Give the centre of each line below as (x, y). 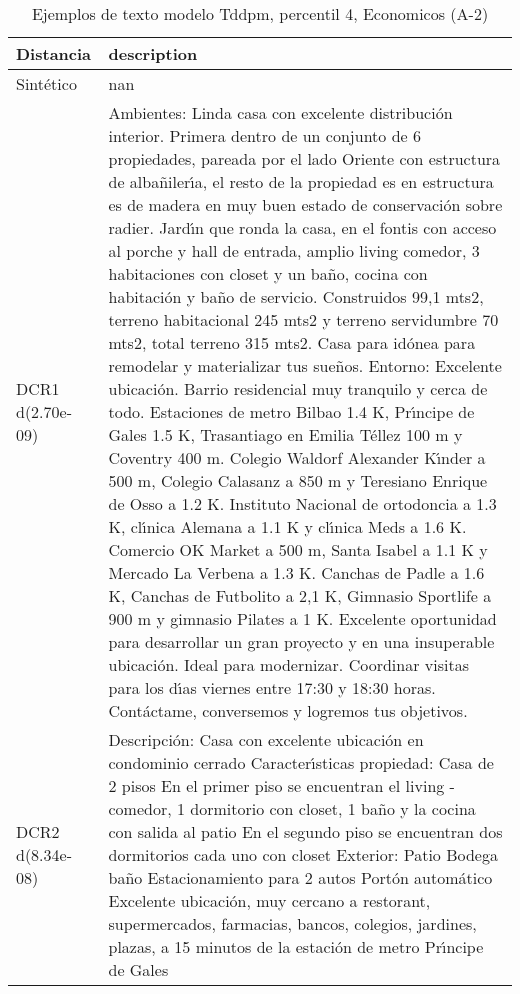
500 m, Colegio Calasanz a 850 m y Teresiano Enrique (298, 480)
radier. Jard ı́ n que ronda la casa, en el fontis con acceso (302, 227)
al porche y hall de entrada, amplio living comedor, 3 (294, 250)
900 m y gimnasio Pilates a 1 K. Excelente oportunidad (302, 618)
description (153, 53)
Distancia (54, 53)
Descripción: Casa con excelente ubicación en (266, 739)
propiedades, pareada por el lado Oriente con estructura (304, 158)
